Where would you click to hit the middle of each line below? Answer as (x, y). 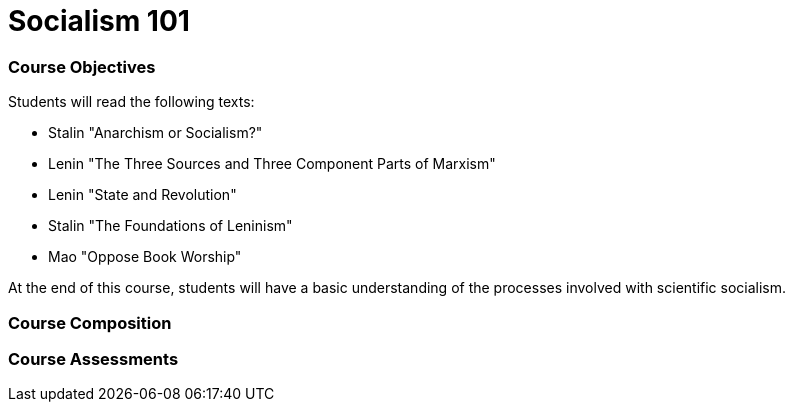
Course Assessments (93, 358)
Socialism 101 (99, 21)
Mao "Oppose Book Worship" (145, 257)
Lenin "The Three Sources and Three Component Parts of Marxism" (272, 164)
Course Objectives (82, 66)
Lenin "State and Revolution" (142, 195)
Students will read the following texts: (131, 102)
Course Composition (90, 322)
